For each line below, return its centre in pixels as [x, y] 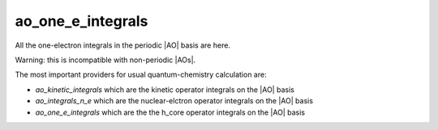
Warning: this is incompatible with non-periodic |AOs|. [105, 60]
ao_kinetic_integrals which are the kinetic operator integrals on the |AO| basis [165, 90]
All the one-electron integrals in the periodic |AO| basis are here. [123, 45]
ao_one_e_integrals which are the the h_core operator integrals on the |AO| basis [170, 112]
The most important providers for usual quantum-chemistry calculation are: [141, 75]
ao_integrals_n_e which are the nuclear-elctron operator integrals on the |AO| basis [174, 101]
